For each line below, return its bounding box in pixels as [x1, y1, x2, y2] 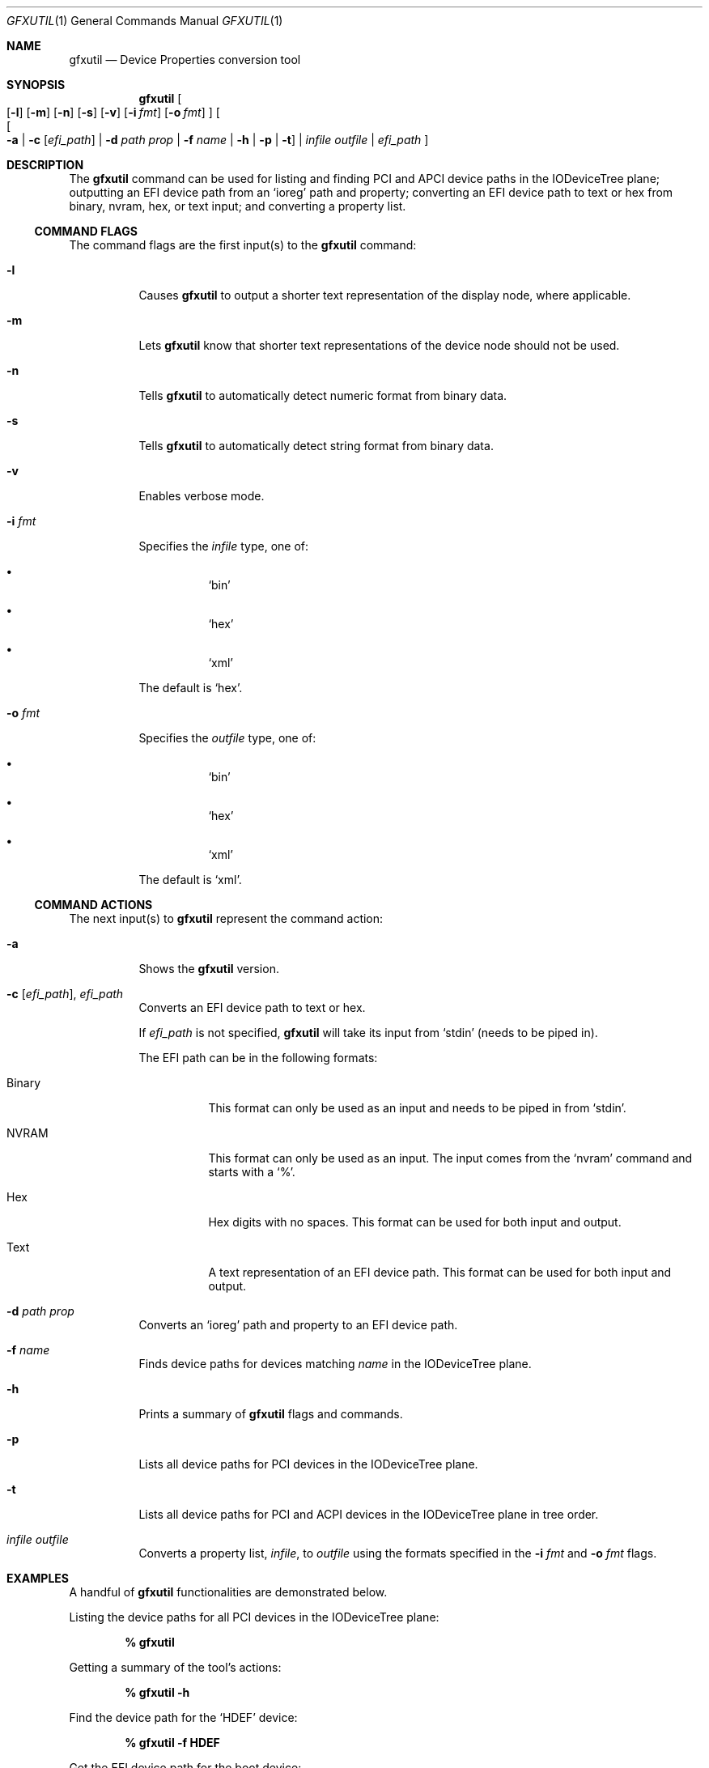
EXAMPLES [6, 1571, 69, 1585]
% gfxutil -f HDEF [125, 1736, 220, 1749]
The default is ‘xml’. [138, 873, 242, 886]
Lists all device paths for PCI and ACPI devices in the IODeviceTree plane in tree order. [138, 1507, 599, 1521]
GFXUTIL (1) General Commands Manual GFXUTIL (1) [6, 14, 283, 28]
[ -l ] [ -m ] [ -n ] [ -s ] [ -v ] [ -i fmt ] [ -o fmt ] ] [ [6, 105, 220, 119]
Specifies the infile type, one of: [138, 539, 309, 553]
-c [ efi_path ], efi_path [6, 987, 124, 1001]
